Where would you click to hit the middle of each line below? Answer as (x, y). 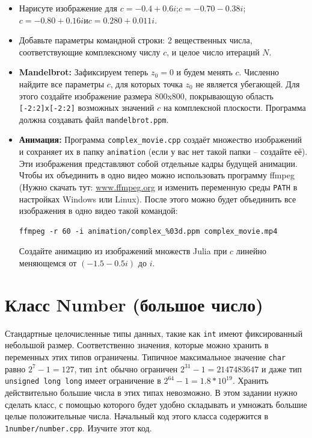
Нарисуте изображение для (68, 8)
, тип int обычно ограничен (126, 368)
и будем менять (204, 72)
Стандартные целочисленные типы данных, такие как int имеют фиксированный (154, 333)
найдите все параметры (62, 83)
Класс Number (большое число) (134, 304)
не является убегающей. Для (248, 83)
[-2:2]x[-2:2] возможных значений (87, 108)
